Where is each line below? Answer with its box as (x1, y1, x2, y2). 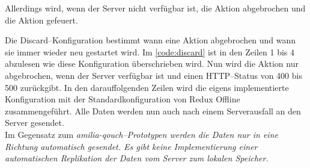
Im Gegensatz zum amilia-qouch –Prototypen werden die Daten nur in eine (5, 128, 278, 140)
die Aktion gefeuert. (5, 13, 78, 26)
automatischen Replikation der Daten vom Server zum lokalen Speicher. (5, 152, 269, 164)
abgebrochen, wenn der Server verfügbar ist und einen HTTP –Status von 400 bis (5, 69, 302, 81)
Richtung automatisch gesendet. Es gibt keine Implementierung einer (5, 140, 258, 152)
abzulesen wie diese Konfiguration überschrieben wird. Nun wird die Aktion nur (5, 57, 299, 70)
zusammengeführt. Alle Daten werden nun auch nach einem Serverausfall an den (5, 104, 301, 117)
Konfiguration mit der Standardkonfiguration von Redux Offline (5, 93, 240, 105)
